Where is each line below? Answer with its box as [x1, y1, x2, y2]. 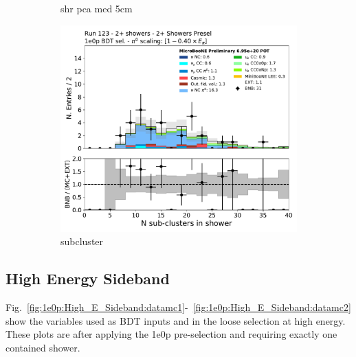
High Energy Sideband [5, 268, 170, 289]
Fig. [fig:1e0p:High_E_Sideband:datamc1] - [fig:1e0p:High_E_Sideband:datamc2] [5, 299, 351, 314]
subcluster [60, 234, 104, 249]
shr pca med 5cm [60, 1, 133, 15]
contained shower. [5, 340, 80, 354]
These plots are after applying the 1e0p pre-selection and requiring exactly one [5, 327, 337, 341]
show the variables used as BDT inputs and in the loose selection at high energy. [5, 313, 346, 327]
